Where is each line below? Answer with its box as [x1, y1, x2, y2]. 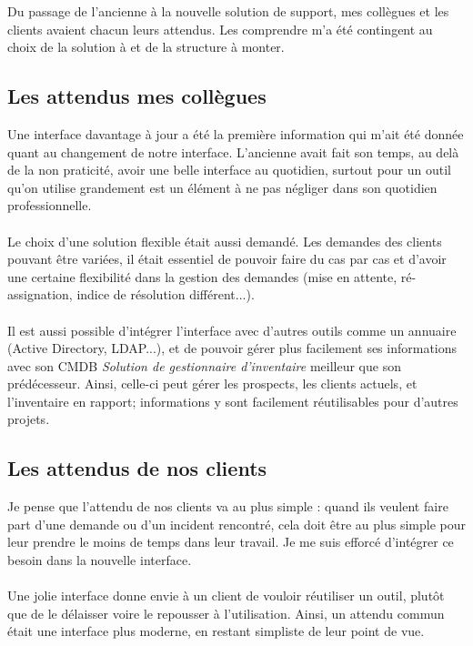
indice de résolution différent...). [76, 285, 255, 304]
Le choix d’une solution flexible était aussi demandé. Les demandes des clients [7, 231, 442, 250]
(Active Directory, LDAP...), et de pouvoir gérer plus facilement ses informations [7, 338, 458, 358]
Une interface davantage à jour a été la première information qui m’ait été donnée [7, 124, 464, 143]
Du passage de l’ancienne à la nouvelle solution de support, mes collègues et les [7, 2, 449, 20]
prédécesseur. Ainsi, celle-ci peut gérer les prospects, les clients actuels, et [7, 374, 418, 393]
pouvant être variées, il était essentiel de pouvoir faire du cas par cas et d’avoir [7, 249, 447, 268]
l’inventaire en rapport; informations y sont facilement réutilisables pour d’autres [7, 391, 458, 410]
